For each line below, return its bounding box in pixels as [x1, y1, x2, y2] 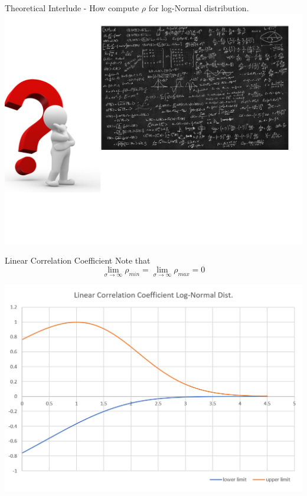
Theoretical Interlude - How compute [5, 2, 139, 14]
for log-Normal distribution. [148, 2, 249, 14]
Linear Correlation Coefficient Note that [5, 254, 151, 267]
